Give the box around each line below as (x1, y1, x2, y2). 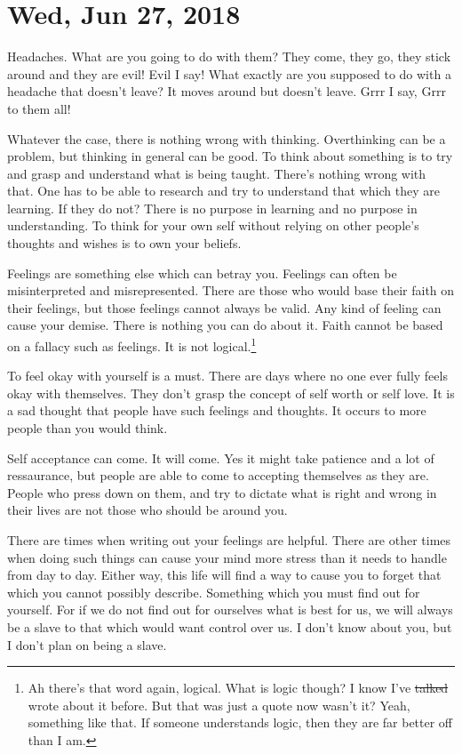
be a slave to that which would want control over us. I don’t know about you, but (7, 618, 452, 636)
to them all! (7, 99, 71, 117)
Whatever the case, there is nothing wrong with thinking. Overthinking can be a (7, 129, 446, 148)
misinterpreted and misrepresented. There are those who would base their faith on (7, 281, 455, 300)
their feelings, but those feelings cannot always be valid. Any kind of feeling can (7, 298, 442, 317)
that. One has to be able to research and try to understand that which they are (7, 181, 440, 200)
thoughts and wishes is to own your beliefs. (7, 234, 242, 253)
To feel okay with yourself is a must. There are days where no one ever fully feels (7, 366, 448, 385)
